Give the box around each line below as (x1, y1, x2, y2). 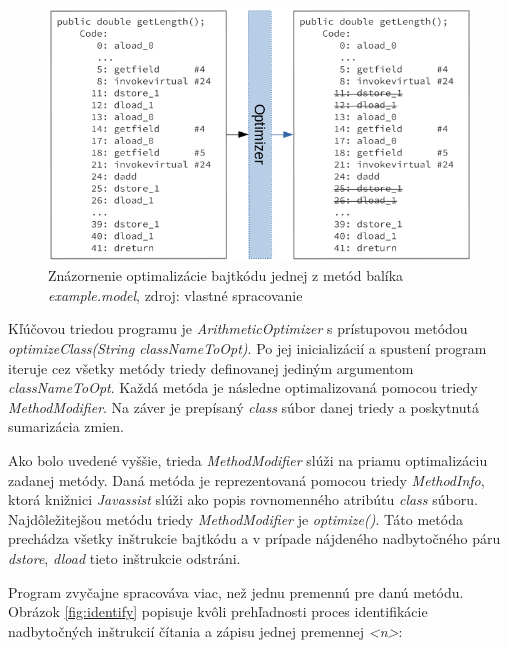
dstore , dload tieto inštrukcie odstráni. (8, 547, 241, 568)
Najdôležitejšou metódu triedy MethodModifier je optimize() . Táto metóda (8, 508, 463, 529)
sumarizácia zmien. (8, 416, 124, 437)
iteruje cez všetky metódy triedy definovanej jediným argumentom (8, 357, 414, 378)
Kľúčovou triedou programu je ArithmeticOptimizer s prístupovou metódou (8, 318, 468, 339)
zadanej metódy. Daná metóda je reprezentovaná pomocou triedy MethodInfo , (8, 469, 485, 490)
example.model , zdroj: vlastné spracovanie (48, 284, 303, 305)
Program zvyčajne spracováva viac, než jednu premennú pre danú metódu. (8, 581, 464, 602)
